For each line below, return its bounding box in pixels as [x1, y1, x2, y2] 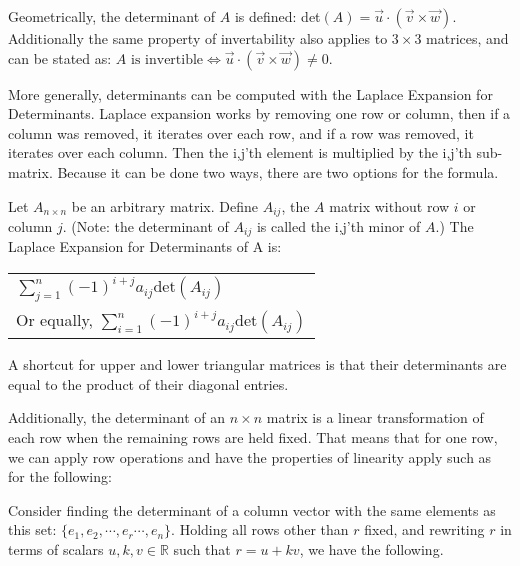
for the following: [8, 466, 112, 487]
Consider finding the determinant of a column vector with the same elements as [8, 499, 496, 520]
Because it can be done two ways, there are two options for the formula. [57, 161, 499, 182]
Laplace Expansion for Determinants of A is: [8, 236, 282, 257]
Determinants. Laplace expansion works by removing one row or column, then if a [8, 103, 511, 124]
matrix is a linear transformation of [266, 407, 484, 428]
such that [173, 539, 231, 559]
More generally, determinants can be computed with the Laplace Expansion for [8, 83, 493, 104]
